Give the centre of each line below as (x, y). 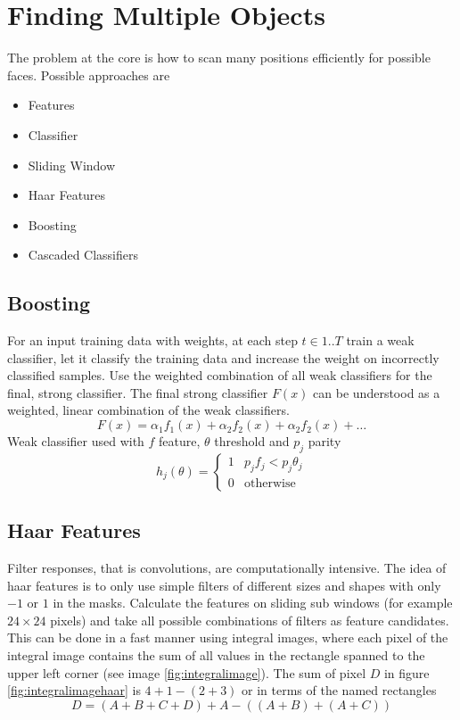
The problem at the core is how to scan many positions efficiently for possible (219, 58)
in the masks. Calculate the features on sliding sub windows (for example (253, 603)
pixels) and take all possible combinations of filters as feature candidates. (250, 620)
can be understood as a (377, 392)
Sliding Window (72, 165)
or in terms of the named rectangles (339, 690)
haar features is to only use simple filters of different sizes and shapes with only (224, 585)
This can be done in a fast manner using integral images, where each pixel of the (228, 637)
